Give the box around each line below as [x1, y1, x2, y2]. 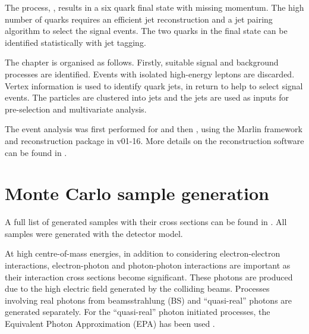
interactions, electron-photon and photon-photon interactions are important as [5, 259, 291, 271]
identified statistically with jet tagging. [5, 36, 146, 48]
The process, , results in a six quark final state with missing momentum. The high [5, 1, 304, 13]
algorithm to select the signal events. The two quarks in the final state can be [5, 24, 288, 37]
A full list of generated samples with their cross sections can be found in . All [5, 216, 287, 228]
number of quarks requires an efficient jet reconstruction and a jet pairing [5, 13, 273, 25]
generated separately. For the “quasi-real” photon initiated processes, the [5, 305, 270, 318]
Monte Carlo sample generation [5, 181, 269, 205]
